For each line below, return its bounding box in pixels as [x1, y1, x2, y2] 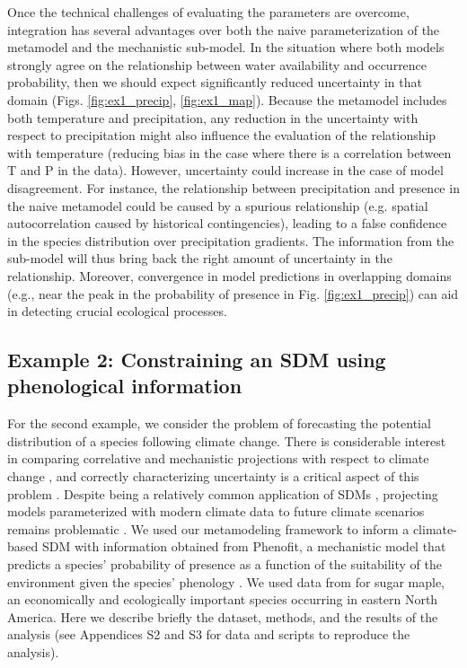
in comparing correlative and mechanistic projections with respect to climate [7, 449, 429, 468]
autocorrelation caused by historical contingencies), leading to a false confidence [7, 214, 447, 233]
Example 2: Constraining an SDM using [7, 346, 386, 374]
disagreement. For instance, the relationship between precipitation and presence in [7, 178, 460, 197]
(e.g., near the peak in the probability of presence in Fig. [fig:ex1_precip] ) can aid [7, 284, 459, 303]
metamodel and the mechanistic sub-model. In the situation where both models [7, 38, 445, 57]
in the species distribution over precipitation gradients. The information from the [7, 231, 454, 250]
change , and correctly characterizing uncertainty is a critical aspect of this [7, 467, 419, 486]
